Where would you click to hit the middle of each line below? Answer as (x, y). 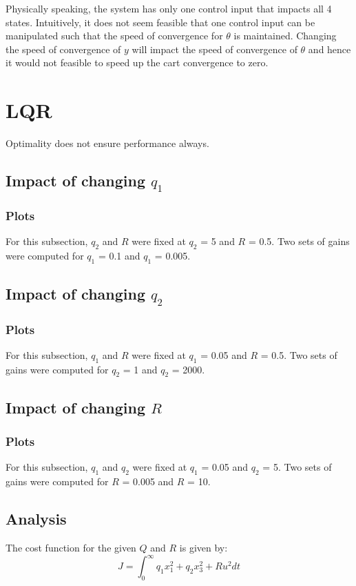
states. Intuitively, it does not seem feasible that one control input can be (160, 22)
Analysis (36, 519)
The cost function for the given (71, 548)
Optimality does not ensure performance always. (107, 143)
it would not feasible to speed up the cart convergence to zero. (137, 62)
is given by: (203, 548)
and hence (329, 49)
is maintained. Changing (285, 36)
